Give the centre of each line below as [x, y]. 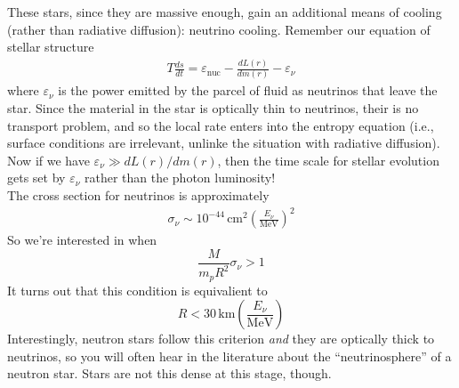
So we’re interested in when [82, 240]
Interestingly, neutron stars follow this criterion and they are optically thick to [221, 339]
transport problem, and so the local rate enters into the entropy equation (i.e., [221, 125]
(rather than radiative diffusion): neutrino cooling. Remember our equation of [219, 29]
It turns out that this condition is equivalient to [137, 290]
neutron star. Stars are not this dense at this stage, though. [169, 373]
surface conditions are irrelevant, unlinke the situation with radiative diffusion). [224, 143]
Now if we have [48, 160]
